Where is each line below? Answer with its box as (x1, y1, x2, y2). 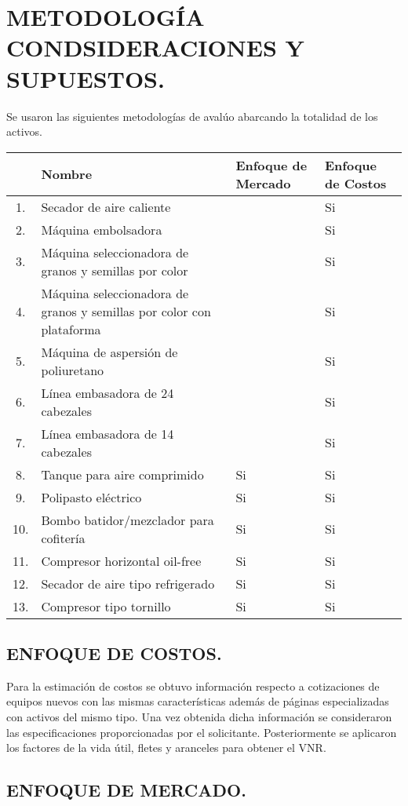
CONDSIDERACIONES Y (6, 31, 304, 64)
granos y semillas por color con (41, 301, 211, 320)
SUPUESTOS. (6, 62, 165, 94)
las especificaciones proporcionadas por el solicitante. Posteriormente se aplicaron (6, 724, 397, 740)
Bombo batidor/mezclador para (41, 510, 214, 529)
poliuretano (41, 360, 104, 379)
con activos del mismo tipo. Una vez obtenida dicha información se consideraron (6, 709, 392, 725)
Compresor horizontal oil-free (41, 551, 202, 570)
